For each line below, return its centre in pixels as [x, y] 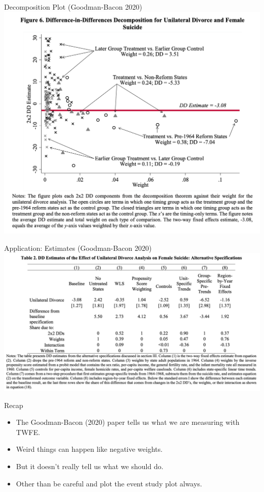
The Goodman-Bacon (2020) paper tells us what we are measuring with [128, 422]
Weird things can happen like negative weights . [89, 449]
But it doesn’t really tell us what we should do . [90, 466]
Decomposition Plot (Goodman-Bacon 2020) [73, 7]
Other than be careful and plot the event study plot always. [109, 483]
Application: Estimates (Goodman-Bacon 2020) [78, 248]
